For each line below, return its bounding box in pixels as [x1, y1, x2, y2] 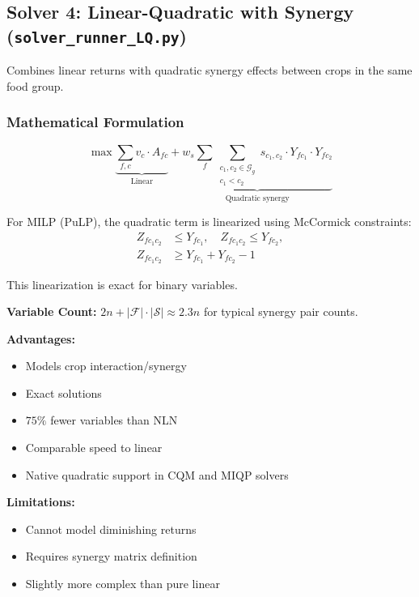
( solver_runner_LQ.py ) [6, 23, 187, 48]
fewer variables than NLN [50, 412, 178, 429]
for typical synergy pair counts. [203, 303, 358, 320]
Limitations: [6, 493, 75, 510]
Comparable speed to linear [25, 439, 163, 456]
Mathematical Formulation [6, 112, 184, 132]
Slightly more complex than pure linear [25, 575, 220, 592]
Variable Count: [6, 303, 97, 320]
